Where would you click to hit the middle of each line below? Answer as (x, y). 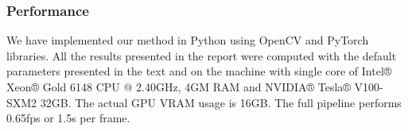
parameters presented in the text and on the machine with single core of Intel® (199, 71)
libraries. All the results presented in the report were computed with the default (202, 55)
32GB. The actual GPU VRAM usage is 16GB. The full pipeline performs (221, 102)
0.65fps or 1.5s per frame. (68, 118)
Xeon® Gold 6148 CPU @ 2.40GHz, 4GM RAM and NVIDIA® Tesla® (179, 87)
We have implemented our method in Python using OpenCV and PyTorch (188, 40)
